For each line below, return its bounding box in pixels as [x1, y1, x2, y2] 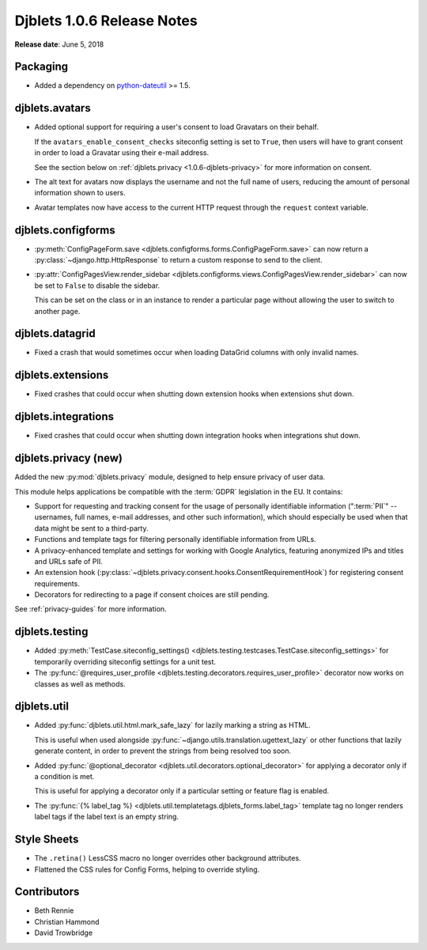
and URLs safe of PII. [34, 556, 103, 566]
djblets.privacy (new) [14, 452, 123, 465]
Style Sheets [14, 833, 79, 846]
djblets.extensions [14, 369, 109, 382]
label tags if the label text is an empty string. [34, 812, 179, 822]
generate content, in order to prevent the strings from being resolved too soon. [34, 746, 292, 755]
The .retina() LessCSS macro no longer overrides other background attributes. [34, 853, 301, 863]
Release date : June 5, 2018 [14, 40, 104, 49]
